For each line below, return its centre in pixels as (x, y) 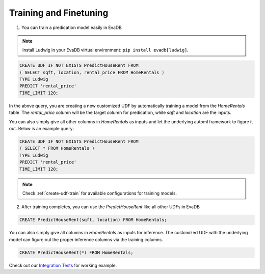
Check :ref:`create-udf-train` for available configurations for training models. (100, 193)
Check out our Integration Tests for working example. (63, 265)
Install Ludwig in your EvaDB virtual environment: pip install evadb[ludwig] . (106, 50)
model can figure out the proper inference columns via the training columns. (86, 239)
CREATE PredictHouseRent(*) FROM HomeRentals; (76, 252)
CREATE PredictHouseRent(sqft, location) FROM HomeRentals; (93, 220)
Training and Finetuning (59, 13)
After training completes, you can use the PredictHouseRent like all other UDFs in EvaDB (110, 207)
